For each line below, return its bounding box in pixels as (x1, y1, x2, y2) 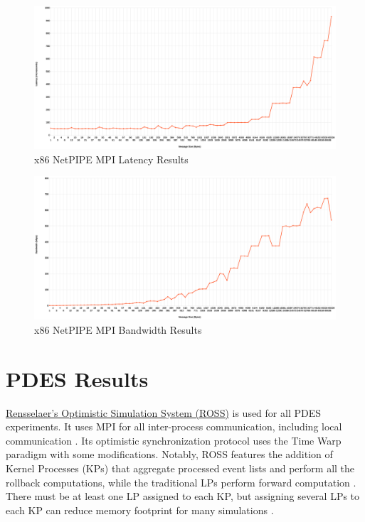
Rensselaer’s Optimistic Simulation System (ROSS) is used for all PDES (6, 405, 321, 420)
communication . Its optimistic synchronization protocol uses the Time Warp (6, 433, 342, 447)
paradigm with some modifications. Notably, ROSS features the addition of (6, 447, 333, 462)
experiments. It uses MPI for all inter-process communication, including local (6, 419, 342, 434)
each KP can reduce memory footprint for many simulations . (6, 502, 274, 517)
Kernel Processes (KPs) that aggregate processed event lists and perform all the (6, 461, 355, 475)
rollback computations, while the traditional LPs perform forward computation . (6, 474, 356, 489)
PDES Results (6, 364, 149, 393)
